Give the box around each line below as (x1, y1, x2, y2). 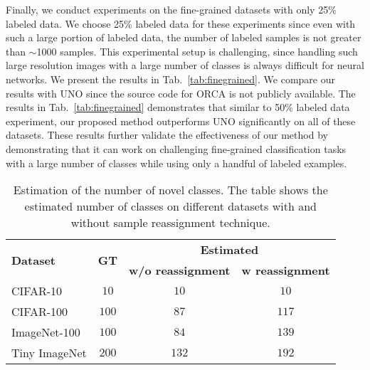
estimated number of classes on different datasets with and (24, 198, 317, 215)
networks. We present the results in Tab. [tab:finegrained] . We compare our (6, 71, 335, 86)
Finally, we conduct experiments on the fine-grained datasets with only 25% (6, 2, 337, 16)
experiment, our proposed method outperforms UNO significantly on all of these (6, 113, 356, 128)
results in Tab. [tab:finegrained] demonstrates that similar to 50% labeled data (6, 100, 350, 115)
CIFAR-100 (11, 303, 68, 320)
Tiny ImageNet (11, 344, 87, 361)
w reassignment (241, 262, 330, 279)
